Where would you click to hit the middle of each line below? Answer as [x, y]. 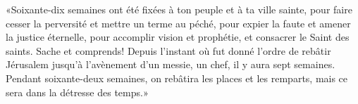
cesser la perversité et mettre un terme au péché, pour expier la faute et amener [178, 23]
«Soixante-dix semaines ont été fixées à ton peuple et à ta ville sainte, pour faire [179, 9]
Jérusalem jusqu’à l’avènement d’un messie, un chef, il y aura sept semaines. [171, 64]
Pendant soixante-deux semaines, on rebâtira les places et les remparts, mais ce [177, 78]
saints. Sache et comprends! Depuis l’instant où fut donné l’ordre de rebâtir [168, 50]
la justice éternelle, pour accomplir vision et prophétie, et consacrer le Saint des [178, 37]
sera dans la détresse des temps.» [77, 92]
